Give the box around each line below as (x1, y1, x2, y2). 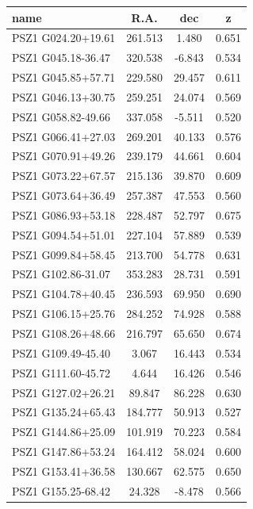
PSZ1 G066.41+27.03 (12, 128, 116, 144)
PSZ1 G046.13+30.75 (12, 88, 116, 105)
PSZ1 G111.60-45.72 (12, 364, 110, 381)
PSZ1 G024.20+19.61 (12, 29, 116, 46)
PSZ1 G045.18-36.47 (12, 49, 110, 66)
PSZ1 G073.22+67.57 (12, 167, 116, 184)
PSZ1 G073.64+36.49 (12, 187, 116, 204)
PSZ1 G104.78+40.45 (12, 285, 116, 302)
